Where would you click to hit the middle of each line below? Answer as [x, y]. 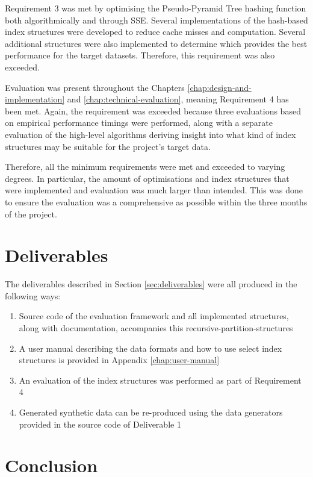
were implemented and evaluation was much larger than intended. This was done [154, 190]
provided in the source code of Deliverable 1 [100, 424]
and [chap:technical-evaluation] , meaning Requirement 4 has [178, 99]
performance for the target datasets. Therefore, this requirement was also [140, 55]
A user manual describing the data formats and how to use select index [150, 348]
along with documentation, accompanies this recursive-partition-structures [156, 328]
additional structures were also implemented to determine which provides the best [156, 43]
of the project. [31, 214]
